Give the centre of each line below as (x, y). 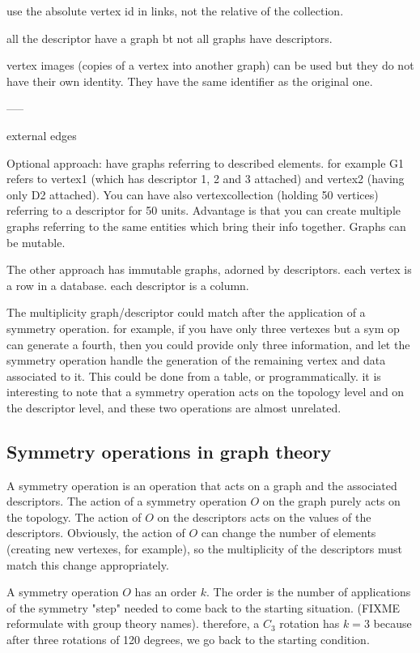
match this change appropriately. (88, 564)
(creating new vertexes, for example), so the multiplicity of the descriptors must (204, 549)
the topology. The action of (74, 516)
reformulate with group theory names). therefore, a (133, 623)
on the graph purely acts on (331, 501)
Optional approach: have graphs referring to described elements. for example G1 (206, 162)
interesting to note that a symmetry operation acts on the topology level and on (206, 392)
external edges (42, 135)
